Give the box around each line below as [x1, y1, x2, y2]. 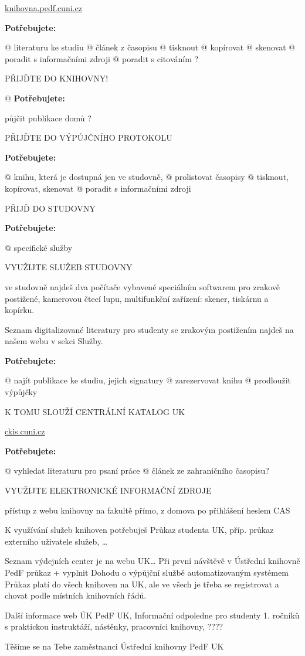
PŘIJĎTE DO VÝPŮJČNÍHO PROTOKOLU [5, 131, 172, 144]
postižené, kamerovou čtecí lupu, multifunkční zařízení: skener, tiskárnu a [5, 292, 269, 304]
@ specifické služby [5, 241, 73, 253]
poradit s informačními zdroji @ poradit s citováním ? [5, 52, 199, 64]
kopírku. [5, 304, 35, 316]
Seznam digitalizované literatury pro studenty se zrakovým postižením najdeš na [5, 323, 294, 335]
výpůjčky [5, 386, 38, 398]
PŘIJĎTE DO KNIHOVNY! [5, 72, 109, 84]
